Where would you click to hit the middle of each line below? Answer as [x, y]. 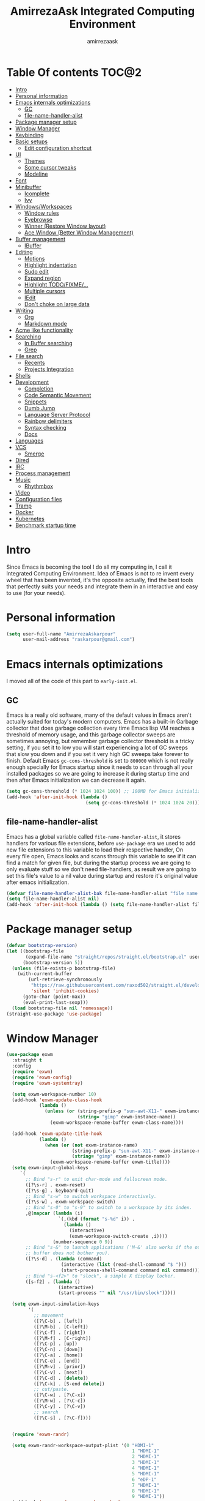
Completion [39, 388]
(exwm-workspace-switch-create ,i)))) [118, 1236]
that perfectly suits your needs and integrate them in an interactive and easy [102, 586]
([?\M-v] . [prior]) [59, 1366]
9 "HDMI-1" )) [149, 1497]
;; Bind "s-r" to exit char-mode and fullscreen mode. [96, 1179]
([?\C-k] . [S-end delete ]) [69, 1384]
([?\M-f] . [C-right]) [62, 1338]
